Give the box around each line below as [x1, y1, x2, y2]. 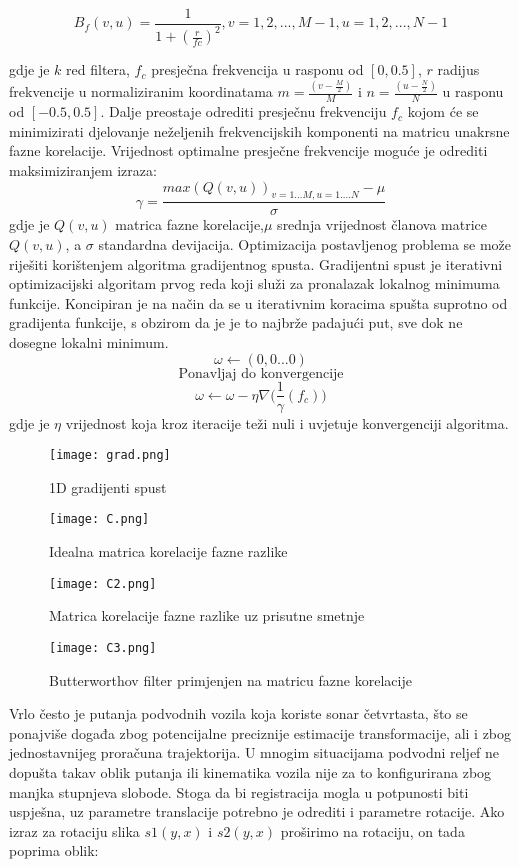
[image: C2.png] [49, 576, 157, 591]
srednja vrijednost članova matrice [277, 214, 488, 235]
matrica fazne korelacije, [115, 214, 264, 235]
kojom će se [407, 101, 479, 122]
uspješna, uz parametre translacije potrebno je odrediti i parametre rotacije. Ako [9, 801, 505, 822]
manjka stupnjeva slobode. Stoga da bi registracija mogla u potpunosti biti [9, 781, 469, 802]
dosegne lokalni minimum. [9, 331, 169, 352]
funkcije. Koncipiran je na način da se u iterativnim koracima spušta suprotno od [9, 292, 508, 313]
